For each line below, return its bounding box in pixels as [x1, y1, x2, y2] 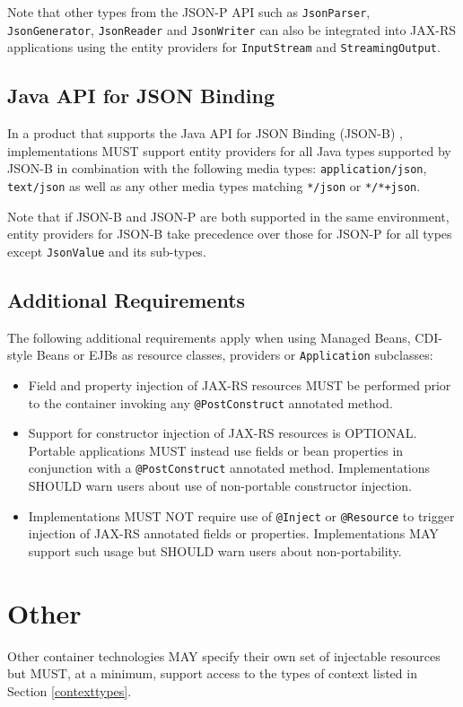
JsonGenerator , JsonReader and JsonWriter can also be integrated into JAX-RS [7, 20, 457, 39]
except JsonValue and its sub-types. [7, 241, 206, 260]
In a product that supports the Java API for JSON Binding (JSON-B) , [7, 124, 403, 143]
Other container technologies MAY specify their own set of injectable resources [7, 646, 441, 665]
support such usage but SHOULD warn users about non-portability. [28, 541, 402, 560]
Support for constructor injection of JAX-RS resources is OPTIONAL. [28, 423, 417, 442]
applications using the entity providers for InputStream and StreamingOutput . [7, 38, 441, 57]
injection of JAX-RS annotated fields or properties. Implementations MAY [28, 524, 439, 543]
